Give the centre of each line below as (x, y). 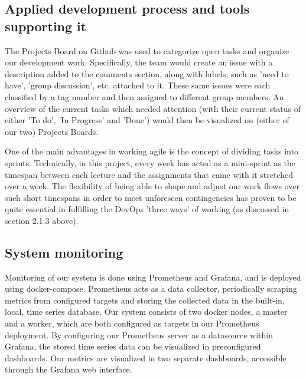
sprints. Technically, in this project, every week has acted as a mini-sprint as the (150, 162)
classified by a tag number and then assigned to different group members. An (144, 96)
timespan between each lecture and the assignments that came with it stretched (149, 174)
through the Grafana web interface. (69, 369)
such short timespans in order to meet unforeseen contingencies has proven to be (151, 197)
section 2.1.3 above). (42, 220)
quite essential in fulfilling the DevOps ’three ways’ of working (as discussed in (147, 209)
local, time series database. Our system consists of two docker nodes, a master (146, 312)
